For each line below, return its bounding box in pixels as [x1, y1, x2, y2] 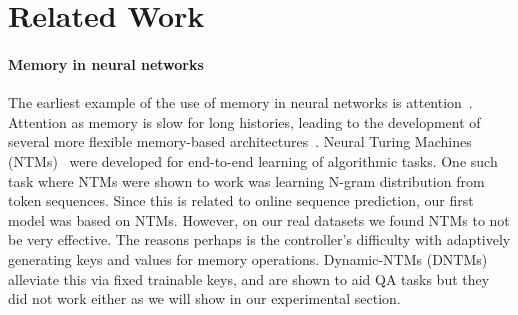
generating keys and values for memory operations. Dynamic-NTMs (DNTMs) [8, 248, 488, 269]
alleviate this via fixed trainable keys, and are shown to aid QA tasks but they [8, 268, 490, 289]
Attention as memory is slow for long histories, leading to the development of [8, 111, 481, 132]
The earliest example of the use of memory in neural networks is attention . [8, 92, 473, 113]
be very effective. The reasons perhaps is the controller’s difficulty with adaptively [8, 229, 511, 250]
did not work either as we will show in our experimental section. [8, 288, 401, 309]
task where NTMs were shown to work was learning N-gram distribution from [8, 170, 485, 191]
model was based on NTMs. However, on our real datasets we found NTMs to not [8, 209, 510, 230]
